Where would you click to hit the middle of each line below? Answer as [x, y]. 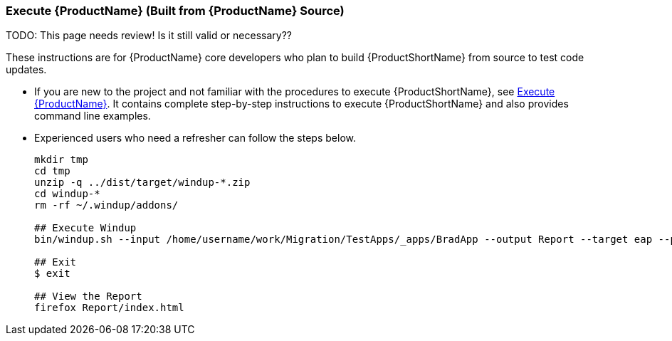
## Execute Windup [85, 228]
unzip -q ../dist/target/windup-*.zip [142, 183]
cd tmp [52, 171]
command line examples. [93, 116]
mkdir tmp [61, 160]
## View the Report [88, 297]
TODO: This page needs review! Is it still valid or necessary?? [149, 36]
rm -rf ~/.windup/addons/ [106, 205]
